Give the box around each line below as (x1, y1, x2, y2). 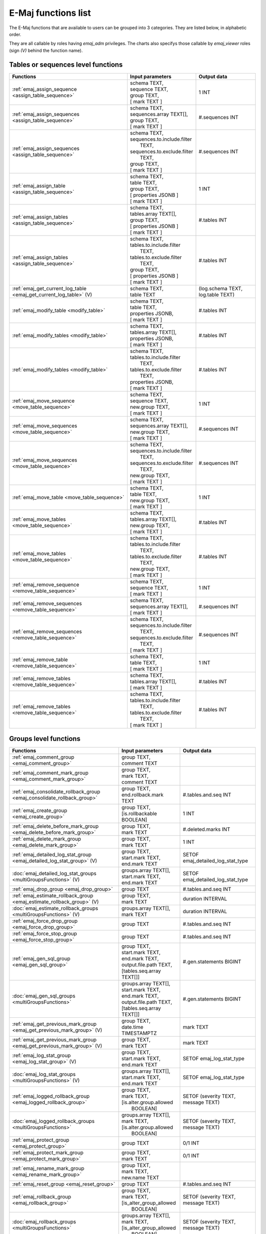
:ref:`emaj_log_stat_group (12, 1052, 71, 1059)
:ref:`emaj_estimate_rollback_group (12, 892, 94, 899)
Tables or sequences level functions (9, 60, 123, 69)
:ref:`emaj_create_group (12, 807, 67, 814)
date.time (121, 1024, 144, 1031)
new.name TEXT (121, 1174, 160, 1181)
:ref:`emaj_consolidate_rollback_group (12, 788, 100, 795)
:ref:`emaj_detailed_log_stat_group (12, 851, 92, 858)
